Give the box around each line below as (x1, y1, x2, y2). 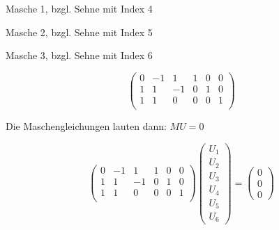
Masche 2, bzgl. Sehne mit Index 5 (6, 24, 153, 39)
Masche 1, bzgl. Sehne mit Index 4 (6, 1, 153, 15)
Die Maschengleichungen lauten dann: (6, 118, 167, 133)
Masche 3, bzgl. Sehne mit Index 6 (6, 48, 153, 63)
